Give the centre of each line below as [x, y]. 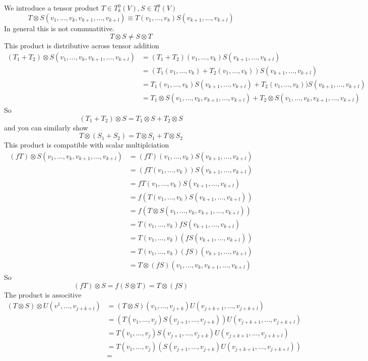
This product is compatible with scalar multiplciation [86, 145]
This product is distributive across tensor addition [82, 46]
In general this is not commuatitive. [59, 28]
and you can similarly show [46, 127]
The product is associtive [43, 294]
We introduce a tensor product [52, 8]
